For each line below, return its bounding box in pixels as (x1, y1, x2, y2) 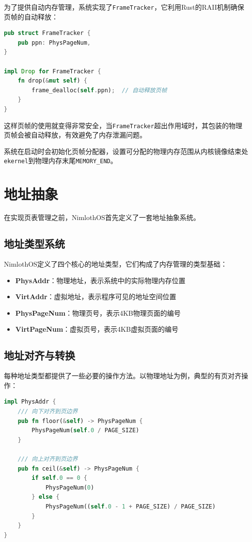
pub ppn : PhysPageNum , (17, 39, 91, 46)
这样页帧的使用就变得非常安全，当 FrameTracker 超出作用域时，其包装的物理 (4, 120, 242, 130)
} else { (31, 493, 60, 501)
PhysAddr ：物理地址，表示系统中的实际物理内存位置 (15, 275, 186, 285)
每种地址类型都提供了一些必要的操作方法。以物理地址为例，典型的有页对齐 (4, 371, 241, 381)
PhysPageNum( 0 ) (45, 484, 94, 491)
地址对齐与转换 (4, 348, 75, 363)
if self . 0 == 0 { (31, 474, 87, 482)
